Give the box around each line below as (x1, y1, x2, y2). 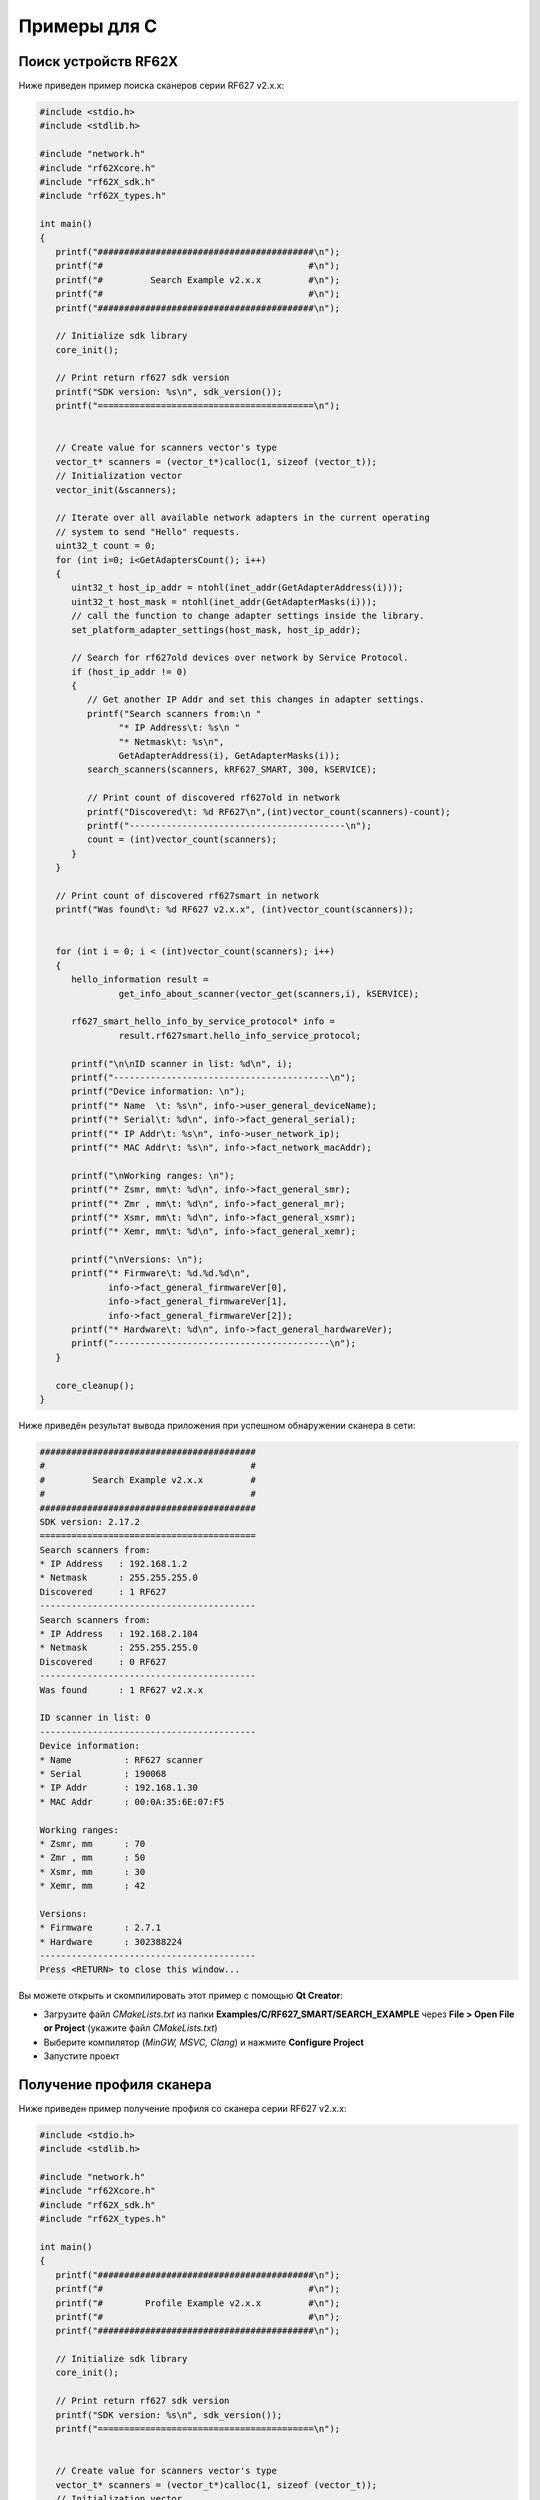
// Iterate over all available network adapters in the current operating (55, 512, 430, 524)
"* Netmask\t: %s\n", (118, 736, 225, 747)
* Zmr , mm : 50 (39, 1852, 146, 1864)
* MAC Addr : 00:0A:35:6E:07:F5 (39, 1796, 225, 1807)
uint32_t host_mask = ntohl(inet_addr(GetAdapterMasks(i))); (71, 596, 378, 607)
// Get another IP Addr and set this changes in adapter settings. (86, 694, 425, 705)
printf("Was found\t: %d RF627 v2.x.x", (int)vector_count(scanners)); (55, 904, 415, 915)
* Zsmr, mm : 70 (39, 1838, 146, 1849)
